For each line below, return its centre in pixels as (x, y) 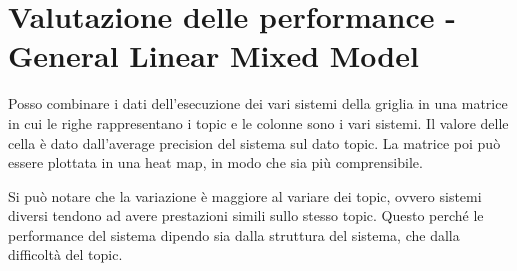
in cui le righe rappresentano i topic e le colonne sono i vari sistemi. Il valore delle (258, 122)
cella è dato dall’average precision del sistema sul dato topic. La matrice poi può (254, 142)
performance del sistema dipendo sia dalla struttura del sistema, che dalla (234, 234)
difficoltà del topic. (65, 254)
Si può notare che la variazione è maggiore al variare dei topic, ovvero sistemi (245, 195)
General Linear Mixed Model (213, 55)
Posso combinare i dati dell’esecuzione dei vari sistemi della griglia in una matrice (258, 103)
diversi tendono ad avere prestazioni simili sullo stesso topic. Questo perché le (246, 215)
